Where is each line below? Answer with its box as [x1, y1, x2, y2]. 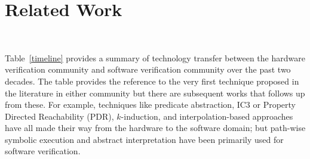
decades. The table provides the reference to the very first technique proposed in [5, 74, 299, 87]
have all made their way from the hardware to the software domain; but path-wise [5, 121, 306, 134]
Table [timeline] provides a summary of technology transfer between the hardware [5, 51, 305, 64]
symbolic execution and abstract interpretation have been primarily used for [5, 133, 284, 145]
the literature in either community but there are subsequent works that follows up [5, 86, 305, 99]
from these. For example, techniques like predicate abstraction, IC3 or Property [5, 98, 296, 111]
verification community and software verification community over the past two [5, 63, 291, 76]
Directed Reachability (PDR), [5, 110, 114, 122]
